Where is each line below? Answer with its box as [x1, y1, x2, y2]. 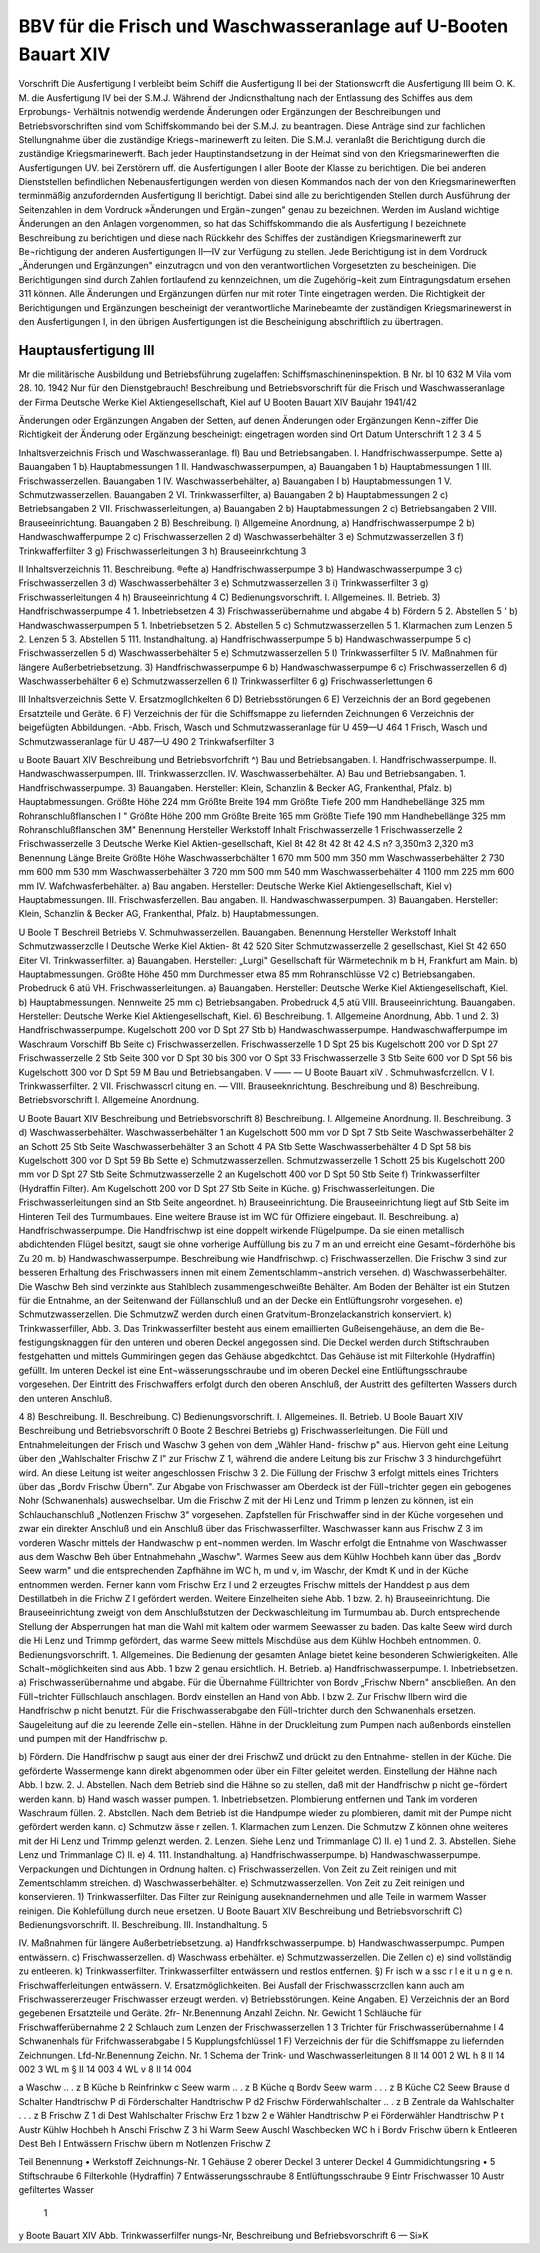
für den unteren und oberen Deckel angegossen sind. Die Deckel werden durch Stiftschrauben [100, 1336, 490, 1349]
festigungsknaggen [18, 1336, 99, 1349]
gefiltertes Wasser [18, 2184, 95, 2196]
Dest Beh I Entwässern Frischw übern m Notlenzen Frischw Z [18, 2137, 272, 2149]
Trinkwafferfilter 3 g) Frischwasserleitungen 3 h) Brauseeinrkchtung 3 [18, 545, 307, 557]
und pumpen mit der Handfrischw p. [18, 1733, 168, 1744]
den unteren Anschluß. [18, 1392, 113, 1404]
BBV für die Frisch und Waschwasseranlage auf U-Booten [18, 15, 509, 37]
